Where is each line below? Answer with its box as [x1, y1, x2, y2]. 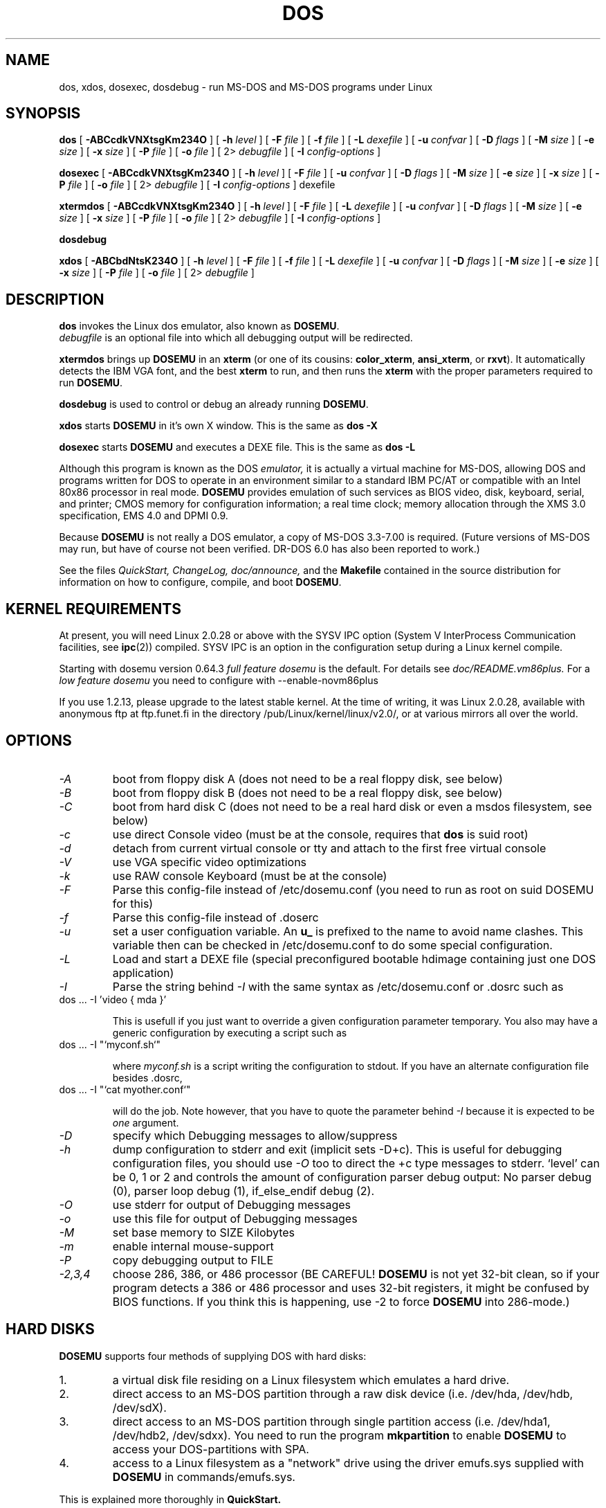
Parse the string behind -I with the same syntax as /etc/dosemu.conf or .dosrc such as [112, 979, 564, 994]
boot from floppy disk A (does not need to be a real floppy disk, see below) [112, 771, 503, 786]
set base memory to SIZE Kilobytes [112, 1225, 295, 1239]
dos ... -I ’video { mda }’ [59, 993, 167, 1005]
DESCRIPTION [6, 290, 104, 308]
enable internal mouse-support [112, 1239, 274, 1253]
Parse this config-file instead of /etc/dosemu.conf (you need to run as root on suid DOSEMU [112, 882, 594, 897]
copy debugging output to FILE [112, 1253, 273, 1267]
